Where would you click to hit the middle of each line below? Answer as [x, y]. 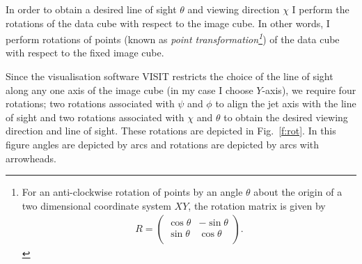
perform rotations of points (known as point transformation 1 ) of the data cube [173, 38]
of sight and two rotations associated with [95, 117]
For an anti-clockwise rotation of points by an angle [132, 192]
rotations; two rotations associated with [90, 103]
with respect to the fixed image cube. [85, 53]
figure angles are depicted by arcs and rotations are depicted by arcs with [163, 144]
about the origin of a [298, 192]
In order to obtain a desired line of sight [91, 9]
